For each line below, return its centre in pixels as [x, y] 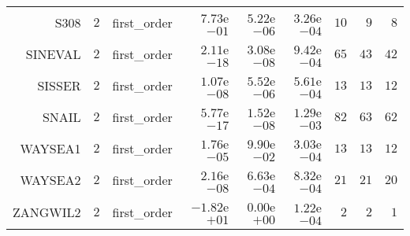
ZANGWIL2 [47, 212]
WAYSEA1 [50, 148]
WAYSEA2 [50, 179]
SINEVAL [53, 53]
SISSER [59, 85]
